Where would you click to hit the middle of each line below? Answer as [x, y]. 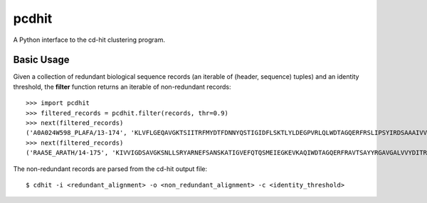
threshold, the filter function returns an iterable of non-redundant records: [122, 87]
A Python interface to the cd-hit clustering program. [89, 40]
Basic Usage [41, 60]
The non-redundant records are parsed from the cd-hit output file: [110, 169]
